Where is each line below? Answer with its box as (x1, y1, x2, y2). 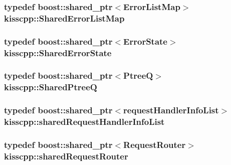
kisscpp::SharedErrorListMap (4, 12, 125, 24)
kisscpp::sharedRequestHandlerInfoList (4, 115, 165, 128)
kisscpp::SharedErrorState (4, 46, 112, 59)
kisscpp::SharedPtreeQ (4, 81, 97, 93)
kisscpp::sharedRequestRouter (4, 149, 128, 162)
